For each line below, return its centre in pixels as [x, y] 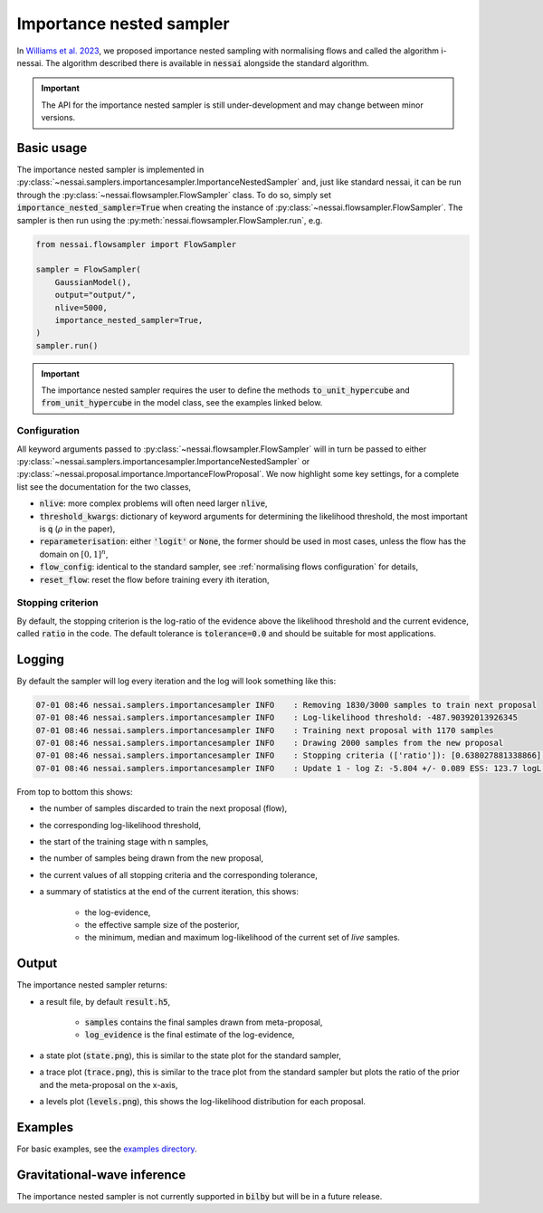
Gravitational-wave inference [101, 1175]
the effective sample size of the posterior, [162, 924]
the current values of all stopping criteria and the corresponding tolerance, [179, 874]
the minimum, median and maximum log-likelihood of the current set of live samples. [242, 938]
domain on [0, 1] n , [74, 554]
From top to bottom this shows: [75, 791]
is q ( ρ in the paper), [77, 529]
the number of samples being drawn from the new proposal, [152, 858]
